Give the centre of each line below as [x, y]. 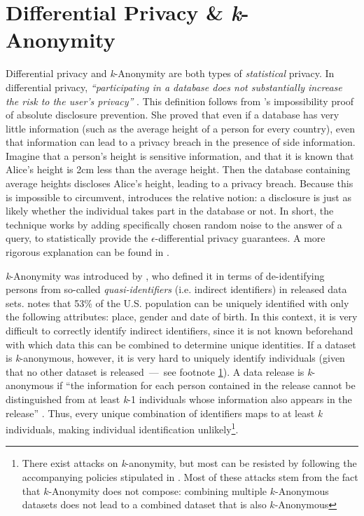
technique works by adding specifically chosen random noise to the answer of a [174, 224]
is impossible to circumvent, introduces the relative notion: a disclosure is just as [178, 197]
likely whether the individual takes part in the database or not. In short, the [170, 211]
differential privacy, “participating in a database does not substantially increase [174, 87]
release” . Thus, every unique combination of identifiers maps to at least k [164, 413]
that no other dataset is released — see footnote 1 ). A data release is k [159, 371]
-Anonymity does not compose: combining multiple [158, 490]
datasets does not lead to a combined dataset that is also [144, 504]
